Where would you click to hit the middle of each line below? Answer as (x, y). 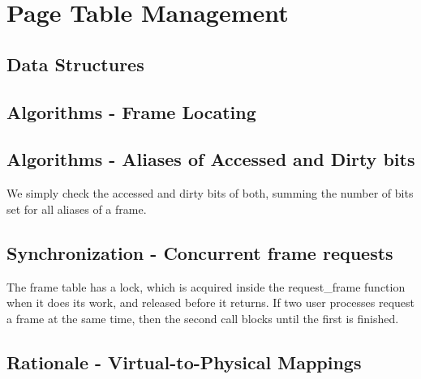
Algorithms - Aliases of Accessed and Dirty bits (211, 159)
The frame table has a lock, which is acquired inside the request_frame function (206, 286)
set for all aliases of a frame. (77, 209)
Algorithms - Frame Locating (131, 111)
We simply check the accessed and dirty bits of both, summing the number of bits (210, 193)
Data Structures (75, 64)
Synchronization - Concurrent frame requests (200, 252)
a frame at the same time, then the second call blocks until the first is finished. (203, 318)
